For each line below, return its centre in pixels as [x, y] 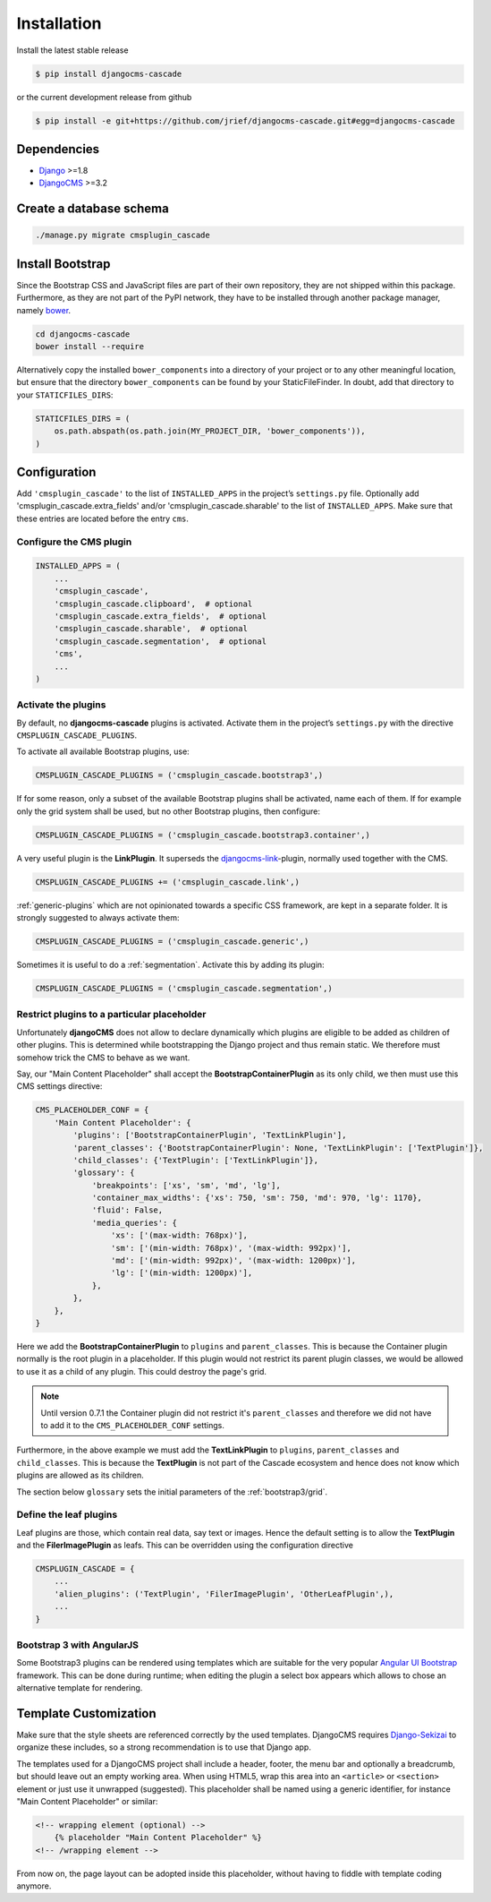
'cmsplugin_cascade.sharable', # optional [151, 629]
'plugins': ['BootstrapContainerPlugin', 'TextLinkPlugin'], [210, 1135]
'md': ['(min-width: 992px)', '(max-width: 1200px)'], [233, 1261]
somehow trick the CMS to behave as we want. [103, 1058]
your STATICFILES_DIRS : [65, 395]
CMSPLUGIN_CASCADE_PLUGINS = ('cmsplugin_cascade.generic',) [172, 942]
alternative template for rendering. [80, 1688]
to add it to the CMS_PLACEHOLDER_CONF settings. [133, 1425]
